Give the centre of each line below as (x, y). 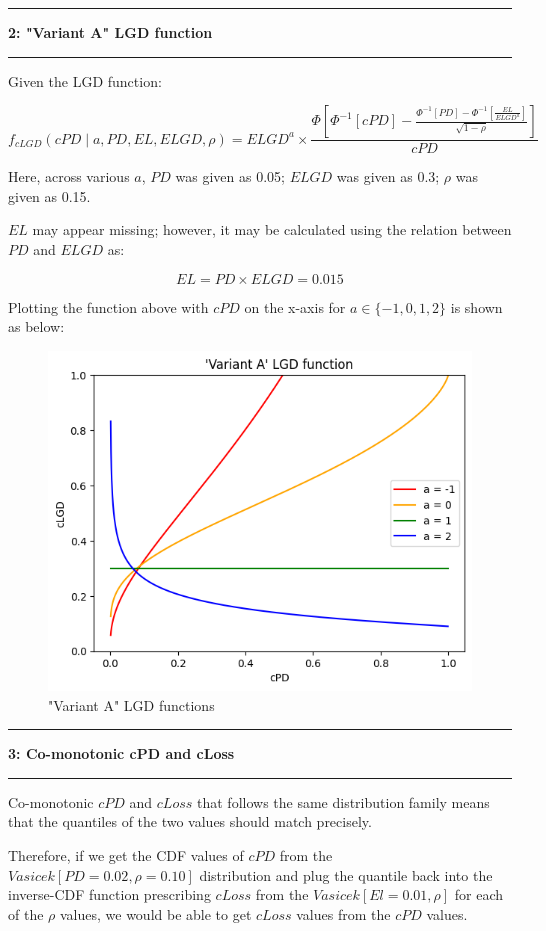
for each (479, 894)
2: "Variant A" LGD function (110, 32)
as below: (36, 326)
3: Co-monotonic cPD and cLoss (121, 753)
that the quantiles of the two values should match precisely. (190, 821)
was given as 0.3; (388, 176)
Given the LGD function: (85, 80)
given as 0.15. (49, 195)
